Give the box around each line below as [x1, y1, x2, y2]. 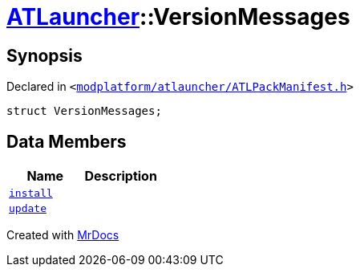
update [9, 202, 47, 215]
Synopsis [6, 45, 83, 66]
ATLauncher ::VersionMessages [6, 3, 350, 31]
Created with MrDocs [6, 228, 119, 242]
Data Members [6, 131, 127, 152]
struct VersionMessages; [6, 104, 162, 118]
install [9, 187, 53, 200]
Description [84, 168, 157, 185]
